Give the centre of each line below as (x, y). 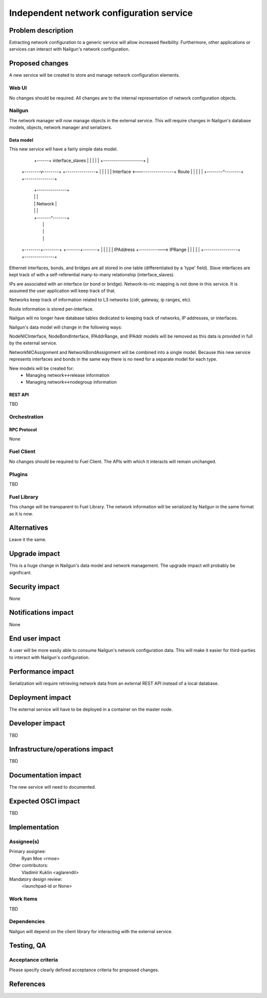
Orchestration (26, 417)
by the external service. (33, 343)
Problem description (41, 30)
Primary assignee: (28, 851)
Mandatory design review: (36, 879)
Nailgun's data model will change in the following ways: (66, 327)
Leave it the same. (28, 540)
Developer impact (37, 724)
